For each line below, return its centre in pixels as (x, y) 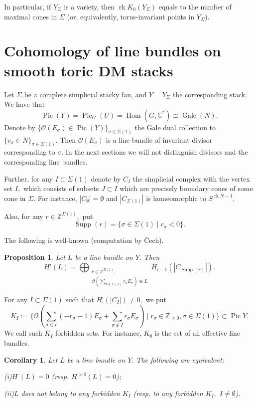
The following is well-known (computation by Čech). (84, 240)
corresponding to (30, 152)
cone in (15, 198)
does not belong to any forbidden (70, 393)
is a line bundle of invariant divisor (159, 139)
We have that (25, 104)
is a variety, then (89, 6)
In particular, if (28, 6)
